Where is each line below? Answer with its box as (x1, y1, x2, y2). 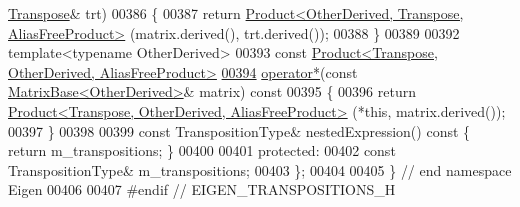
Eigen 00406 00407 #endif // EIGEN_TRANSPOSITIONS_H (8, 179, 396, 200)
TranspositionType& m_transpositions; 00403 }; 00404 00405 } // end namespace (8, 159, 512, 180)
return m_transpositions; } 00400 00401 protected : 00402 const (8, 140, 396, 161)
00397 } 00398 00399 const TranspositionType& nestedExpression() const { (8, 120, 471, 141)
